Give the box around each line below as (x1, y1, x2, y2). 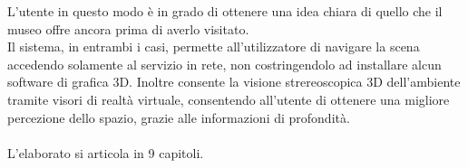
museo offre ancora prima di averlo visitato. (7, 19, 249, 38)
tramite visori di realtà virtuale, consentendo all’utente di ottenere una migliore (7, 89, 450, 108)
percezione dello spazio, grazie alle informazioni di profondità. (7, 107, 350, 126)
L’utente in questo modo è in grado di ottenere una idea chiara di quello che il (7, 2, 443, 20)
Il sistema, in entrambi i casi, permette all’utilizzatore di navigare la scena (7, 37, 420, 56)
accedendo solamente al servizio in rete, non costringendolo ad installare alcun (7, 54, 442, 73)
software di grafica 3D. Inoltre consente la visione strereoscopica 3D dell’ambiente (7, 72, 461, 91)
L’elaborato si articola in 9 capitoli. (7, 143, 204, 162)
